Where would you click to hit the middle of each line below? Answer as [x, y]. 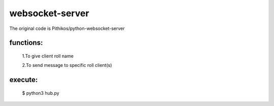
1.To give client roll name [48, 56]
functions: [26, 43]
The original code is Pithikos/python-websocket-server [67, 28]
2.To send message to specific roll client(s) [67, 65]
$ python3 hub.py [41, 93]
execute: [24, 80]
